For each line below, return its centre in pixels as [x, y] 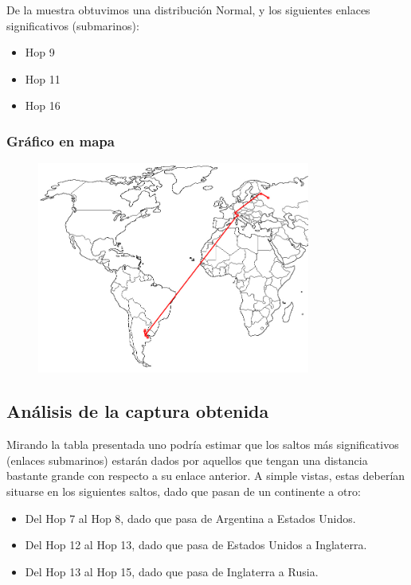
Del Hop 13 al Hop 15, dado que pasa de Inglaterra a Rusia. [172, 571]
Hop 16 [43, 105]
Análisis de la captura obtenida [138, 411]
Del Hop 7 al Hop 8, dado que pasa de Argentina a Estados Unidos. [190, 518]
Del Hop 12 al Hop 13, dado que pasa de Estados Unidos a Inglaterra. [196, 545]
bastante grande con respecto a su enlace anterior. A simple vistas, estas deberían [206, 476]
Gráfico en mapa [61, 140]
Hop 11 [43, 78]
